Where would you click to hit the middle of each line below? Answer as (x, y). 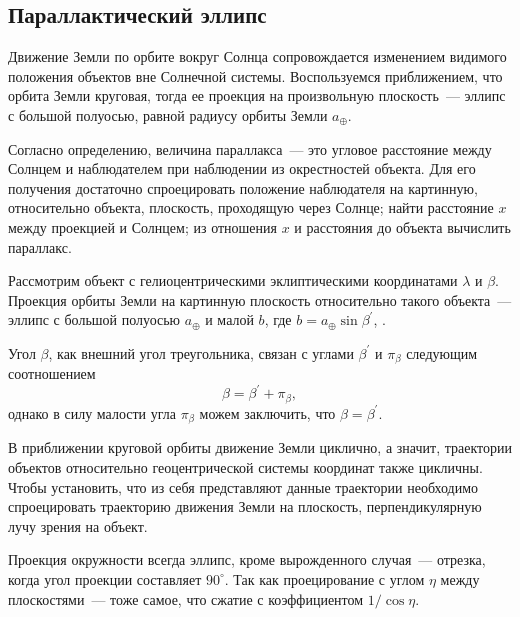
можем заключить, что (267, 412)
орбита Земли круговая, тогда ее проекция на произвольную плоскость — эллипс (257, 95)
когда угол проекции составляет (105, 578)
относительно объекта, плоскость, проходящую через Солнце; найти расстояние (251, 207)
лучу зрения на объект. (78, 525)
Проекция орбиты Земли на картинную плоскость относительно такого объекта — (260, 299)
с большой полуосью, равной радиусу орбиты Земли (168, 114)
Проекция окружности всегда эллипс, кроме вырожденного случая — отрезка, (247, 559)
